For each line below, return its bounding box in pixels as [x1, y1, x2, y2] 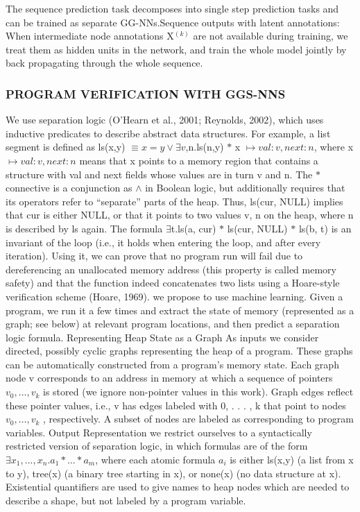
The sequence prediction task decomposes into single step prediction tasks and [6, 1, 339, 15]
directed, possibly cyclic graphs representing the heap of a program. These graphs [6, 343, 353, 358]
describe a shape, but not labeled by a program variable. [6, 493, 246, 507]
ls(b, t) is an [298, 221, 352, 235]
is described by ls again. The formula [6, 221, 163, 235]
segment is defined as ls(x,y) [6, 139, 126, 154]
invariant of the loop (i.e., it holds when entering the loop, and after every [6, 234, 321, 249]
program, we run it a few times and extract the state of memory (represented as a [6, 302, 354, 317]
